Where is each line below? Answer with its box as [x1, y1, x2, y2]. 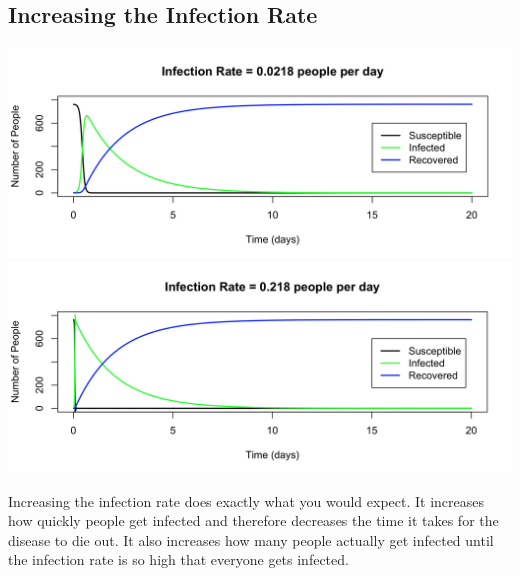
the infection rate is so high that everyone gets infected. [8, 549, 349, 570]
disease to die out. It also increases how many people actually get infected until [8, 529, 494, 550]
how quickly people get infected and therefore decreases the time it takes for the [8, 510, 499, 531]
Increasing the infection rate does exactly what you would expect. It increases [8, 490, 484, 511]
